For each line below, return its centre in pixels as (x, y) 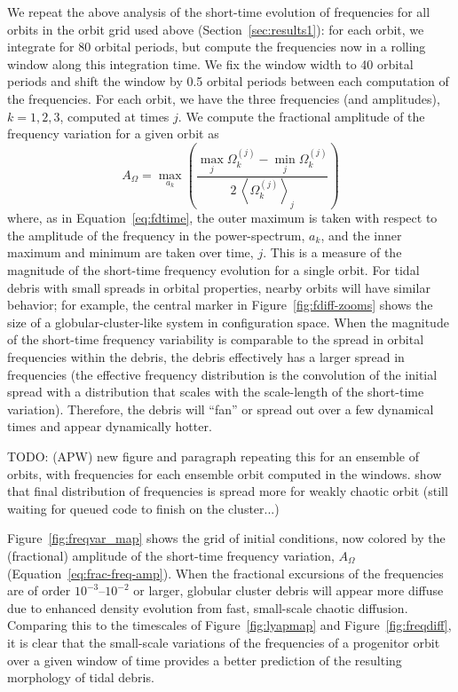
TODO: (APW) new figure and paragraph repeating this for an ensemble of (213, 456)
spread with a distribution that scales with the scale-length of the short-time (216, 392)
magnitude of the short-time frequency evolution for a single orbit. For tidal (213, 270)
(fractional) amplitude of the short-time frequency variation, (171, 555)
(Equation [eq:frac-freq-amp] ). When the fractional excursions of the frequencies (225, 573)
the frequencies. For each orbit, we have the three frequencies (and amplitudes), (224, 98)
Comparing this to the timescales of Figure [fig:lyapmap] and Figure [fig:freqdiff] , (229, 625)
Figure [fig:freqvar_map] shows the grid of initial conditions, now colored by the (226, 538)
